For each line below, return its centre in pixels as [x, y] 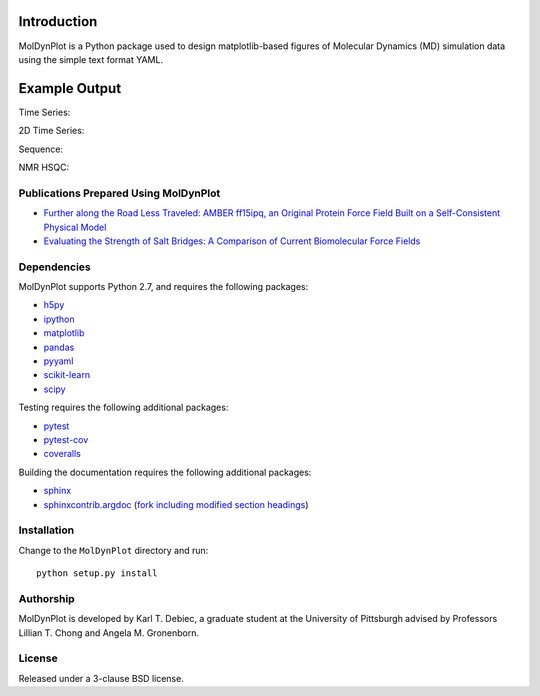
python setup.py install [97, 573]
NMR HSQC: [44, 167]
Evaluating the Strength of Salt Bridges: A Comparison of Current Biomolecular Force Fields [232, 241]
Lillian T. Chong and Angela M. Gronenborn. [109, 632]
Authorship [46, 598]
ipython [59, 319]
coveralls [62, 454]
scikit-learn [66, 375]
